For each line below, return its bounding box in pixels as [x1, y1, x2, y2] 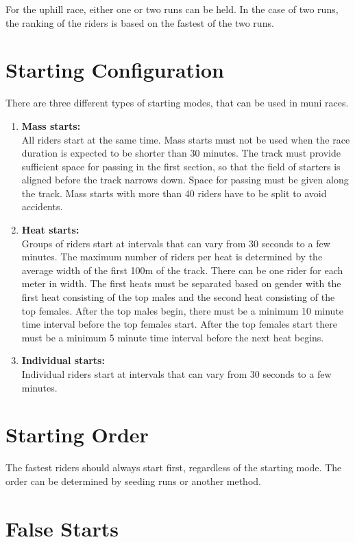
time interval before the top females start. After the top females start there [21, 317, 337, 331]
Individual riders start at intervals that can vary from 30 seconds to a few [21, 367, 332, 381]
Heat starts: [21, 223, 79, 237]
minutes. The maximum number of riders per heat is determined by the [21, 249, 323, 264]
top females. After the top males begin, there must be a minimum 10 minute [21, 303, 344, 317]
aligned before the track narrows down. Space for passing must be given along [21, 172, 349, 187]
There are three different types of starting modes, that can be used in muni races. [5, 95, 349, 110]
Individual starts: [21, 353, 105, 368]
